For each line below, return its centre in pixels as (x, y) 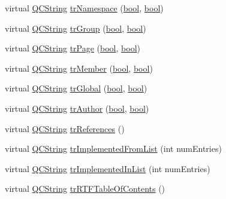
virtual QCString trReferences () (65, 128)
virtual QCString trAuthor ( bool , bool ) (77, 108)
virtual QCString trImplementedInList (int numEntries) (108, 168)
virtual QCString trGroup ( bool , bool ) (76, 28)
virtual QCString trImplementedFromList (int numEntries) (113, 149)
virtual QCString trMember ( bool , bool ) (79, 68)
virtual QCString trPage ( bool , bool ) (73, 48)
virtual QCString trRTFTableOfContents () (85, 189)
